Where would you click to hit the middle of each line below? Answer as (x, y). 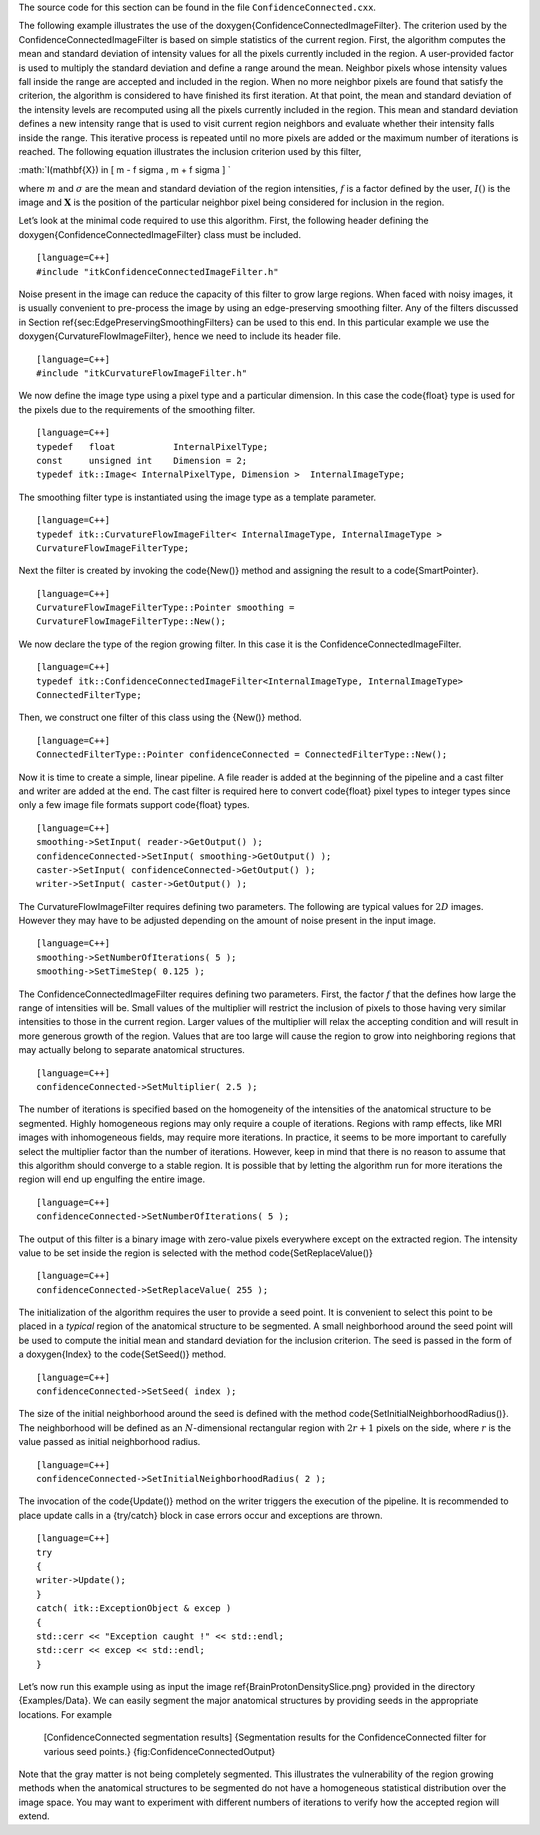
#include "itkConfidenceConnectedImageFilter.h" (157, 271)
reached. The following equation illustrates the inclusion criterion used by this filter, (190, 151)
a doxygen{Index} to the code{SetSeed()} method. (122, 1354)
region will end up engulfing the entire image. (111, 1179)
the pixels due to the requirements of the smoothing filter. (137, 409)
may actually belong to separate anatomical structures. (131, 1050)
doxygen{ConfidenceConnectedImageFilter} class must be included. (160, 234)
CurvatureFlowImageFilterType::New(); (131, 621)
